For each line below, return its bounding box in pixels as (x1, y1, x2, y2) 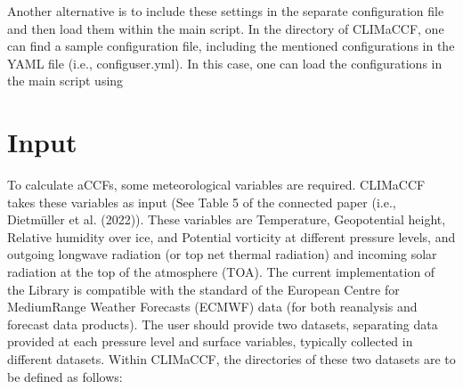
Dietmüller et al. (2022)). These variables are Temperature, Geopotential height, (7, 210, 446, 229)
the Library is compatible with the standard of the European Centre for (7, 280, 400, 298)
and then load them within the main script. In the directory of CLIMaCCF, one (7, 19, 444, 37)
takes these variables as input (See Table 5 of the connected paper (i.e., (7, 192, 396, 211)
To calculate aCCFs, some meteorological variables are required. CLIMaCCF (7, 175, 426, 194)
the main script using (7, 71, 124, 90)
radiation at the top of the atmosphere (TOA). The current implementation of (7, 263, 435, 281)
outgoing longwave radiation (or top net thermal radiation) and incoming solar (7, 245, 437, 263)
